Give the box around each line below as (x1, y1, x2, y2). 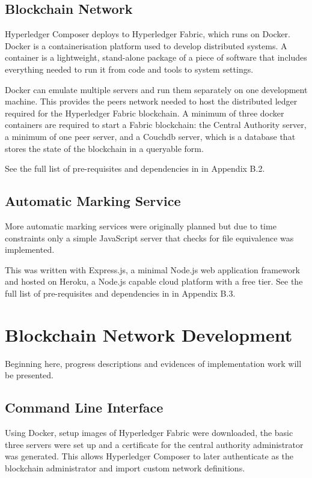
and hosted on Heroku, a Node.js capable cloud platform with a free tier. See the (5, 275, 303, 288)
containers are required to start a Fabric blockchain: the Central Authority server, (5, 118, 307, 131)
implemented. (5, 243, 55, 256)
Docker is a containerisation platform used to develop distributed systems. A (5, 39, 287, 52)
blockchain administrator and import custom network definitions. (5, 461, 245, 474)
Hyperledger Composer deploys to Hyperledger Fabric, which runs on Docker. (5, 28, 291, 40)
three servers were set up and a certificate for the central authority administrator (5, 438, 304, 450)
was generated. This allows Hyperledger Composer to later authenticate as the (5, 450, 294, 462)
